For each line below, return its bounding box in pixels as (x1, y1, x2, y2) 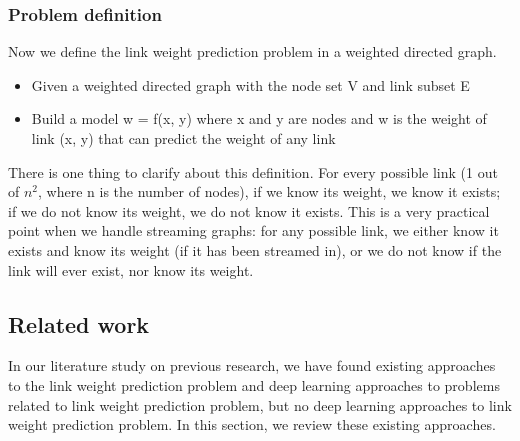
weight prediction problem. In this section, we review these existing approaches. (8, 414, 496, 435)
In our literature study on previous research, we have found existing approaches (8, 355, 496, 376)
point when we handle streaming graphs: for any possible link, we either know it (8, 220, 499, 241)
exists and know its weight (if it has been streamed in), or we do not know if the (8, 239, 502, 260)
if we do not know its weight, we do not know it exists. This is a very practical (8, 200, 490, 221)
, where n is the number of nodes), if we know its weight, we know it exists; (38, 181, 501, 202)
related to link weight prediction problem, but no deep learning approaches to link (8, 394, 512, 415)
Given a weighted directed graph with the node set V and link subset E (31, 74, 470, 95)
